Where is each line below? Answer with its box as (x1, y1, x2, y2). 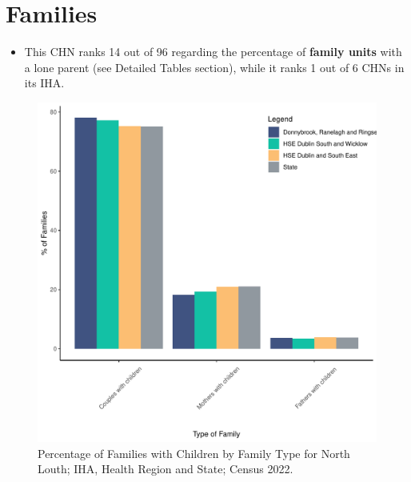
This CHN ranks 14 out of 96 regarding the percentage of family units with (24, 43, 402, 60)
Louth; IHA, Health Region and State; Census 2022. (38, 460, 293, 477)
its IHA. (24, 74, 65, 91)
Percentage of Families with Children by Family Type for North (38, 444, 350, 461)
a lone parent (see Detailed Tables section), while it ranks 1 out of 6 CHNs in (24, 58, 405, 75)
